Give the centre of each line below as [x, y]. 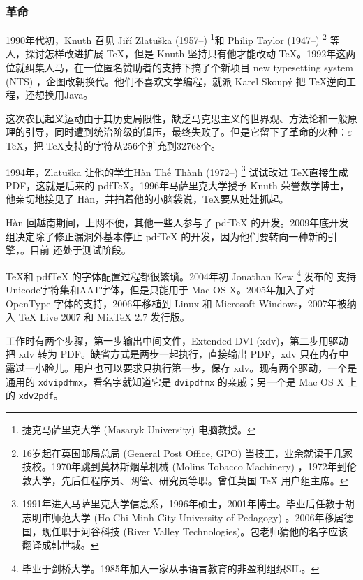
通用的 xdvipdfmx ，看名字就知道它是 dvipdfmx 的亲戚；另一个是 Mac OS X [175, 381]
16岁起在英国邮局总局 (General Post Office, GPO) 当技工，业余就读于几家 [187, 452]
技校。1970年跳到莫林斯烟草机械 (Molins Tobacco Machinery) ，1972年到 [184, 466]
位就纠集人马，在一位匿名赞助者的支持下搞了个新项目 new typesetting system [179, 67]
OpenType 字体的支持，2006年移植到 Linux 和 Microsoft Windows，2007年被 [176, 303]
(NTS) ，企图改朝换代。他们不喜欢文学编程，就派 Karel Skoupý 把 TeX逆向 [176, 81]
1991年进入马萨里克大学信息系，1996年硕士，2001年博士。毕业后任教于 [183, 503]
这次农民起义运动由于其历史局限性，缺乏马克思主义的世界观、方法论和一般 [177, 118]
